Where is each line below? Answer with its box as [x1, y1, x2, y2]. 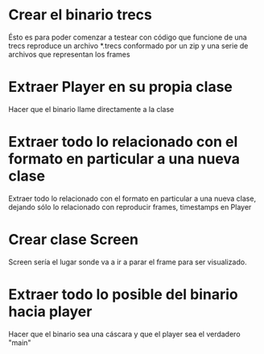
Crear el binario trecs [8, 6, 153, 24]
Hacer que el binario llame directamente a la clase [8, 104, 175, 114]
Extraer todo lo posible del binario [8, 285, 239, 303]
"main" [8, 337, 31, 348]
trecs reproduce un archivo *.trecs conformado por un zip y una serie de [8, 40, 249, 50]
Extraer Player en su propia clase [8, 78, 233, 96]
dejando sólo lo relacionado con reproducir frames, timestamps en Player [8, 202, 252, 211]
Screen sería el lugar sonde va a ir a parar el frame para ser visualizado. [8, 256, 247, 267]
